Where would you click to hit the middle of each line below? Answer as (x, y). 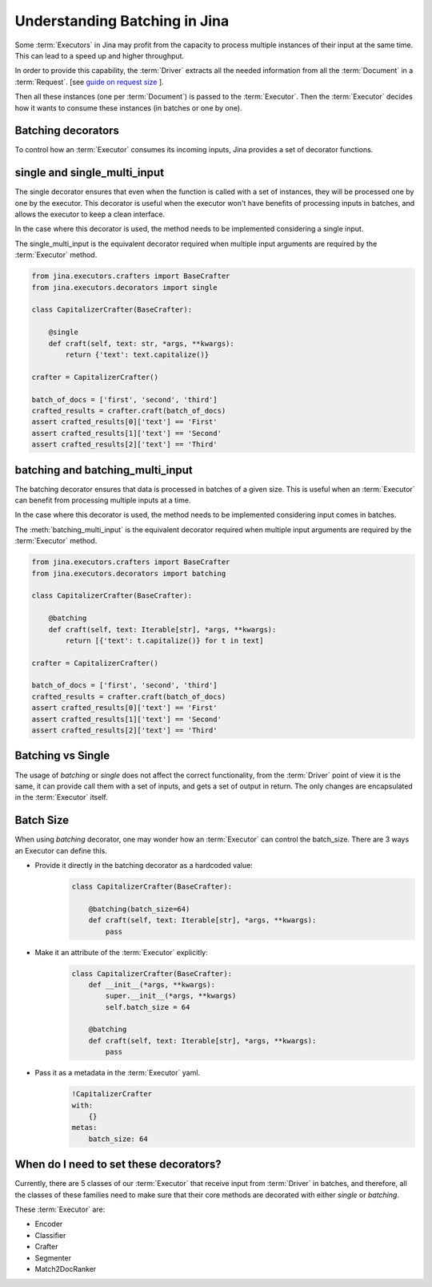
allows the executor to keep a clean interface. (90, 214)
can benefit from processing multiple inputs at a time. (103, 500)
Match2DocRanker (66, 1269)
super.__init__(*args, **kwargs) (171, 996)
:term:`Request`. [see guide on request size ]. (89, 82)
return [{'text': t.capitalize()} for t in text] (164, 640)
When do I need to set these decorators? (118, 1165)
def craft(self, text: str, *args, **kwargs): (142, 343)
